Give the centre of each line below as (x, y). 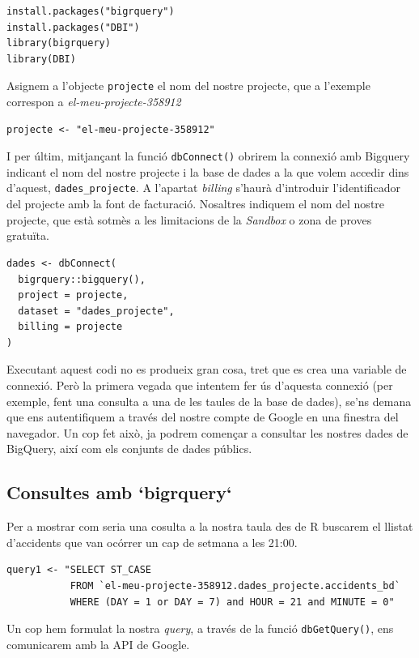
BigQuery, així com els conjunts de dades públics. (129, 449)
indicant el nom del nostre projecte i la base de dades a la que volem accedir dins (208, 171)
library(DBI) (41, 59)
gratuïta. (28, 235)
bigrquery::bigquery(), (82, 279)
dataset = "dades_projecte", (96, 311)
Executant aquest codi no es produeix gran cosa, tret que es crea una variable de (207, 369)
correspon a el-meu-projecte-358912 (94, 102)
